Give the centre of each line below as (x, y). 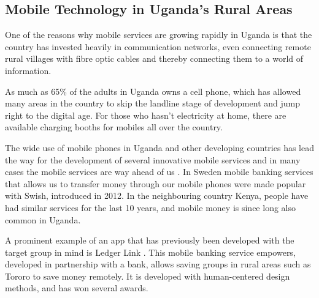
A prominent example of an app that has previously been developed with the (150, 240)
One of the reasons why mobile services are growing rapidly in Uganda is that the (159, 35)
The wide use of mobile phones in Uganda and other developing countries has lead (159, 147)
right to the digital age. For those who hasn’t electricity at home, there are (146, 115)
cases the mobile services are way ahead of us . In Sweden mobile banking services (159, 172)
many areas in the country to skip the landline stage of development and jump (152, 103)
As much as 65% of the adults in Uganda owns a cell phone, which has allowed (153, 91)
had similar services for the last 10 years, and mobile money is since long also (150, 207)
